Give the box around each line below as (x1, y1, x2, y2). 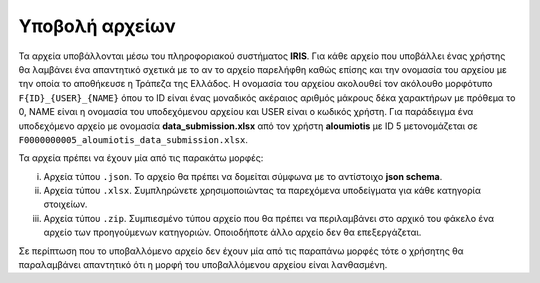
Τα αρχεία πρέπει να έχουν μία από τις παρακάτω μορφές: (18, 152, 264, 164)
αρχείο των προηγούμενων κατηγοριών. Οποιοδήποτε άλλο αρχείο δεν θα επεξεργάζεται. (43, 226, 422, 239)
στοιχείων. (43, 198, 88, 210)
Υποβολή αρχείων (18, 15, 176, 37)
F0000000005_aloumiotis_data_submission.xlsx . (18, 133, 249, 145)
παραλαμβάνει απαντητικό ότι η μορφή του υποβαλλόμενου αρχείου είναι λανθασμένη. (18, 259, 388, 271)
